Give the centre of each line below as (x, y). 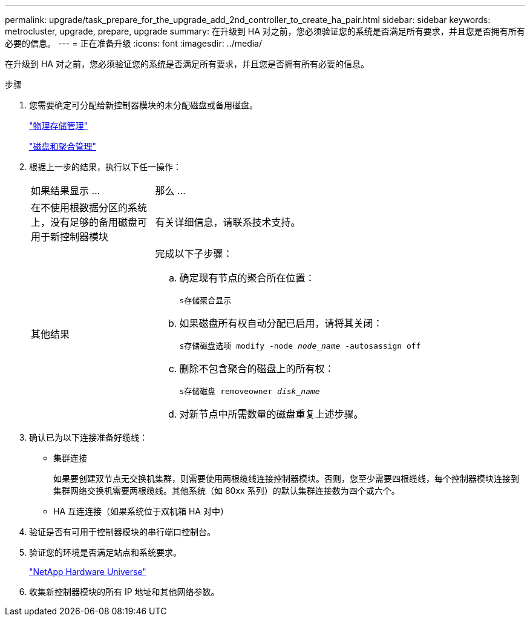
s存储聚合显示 (205, 301)
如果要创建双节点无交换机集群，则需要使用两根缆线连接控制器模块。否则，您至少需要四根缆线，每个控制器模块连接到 (286, 478)
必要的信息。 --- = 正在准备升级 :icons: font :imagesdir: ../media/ (134, 43)
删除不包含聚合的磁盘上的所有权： (257, 369)
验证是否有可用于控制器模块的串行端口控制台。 (122, 532)
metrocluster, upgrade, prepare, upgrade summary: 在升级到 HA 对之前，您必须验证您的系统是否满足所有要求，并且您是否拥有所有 (265, 31)
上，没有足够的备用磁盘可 (89, 222)
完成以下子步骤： (194, 254)
